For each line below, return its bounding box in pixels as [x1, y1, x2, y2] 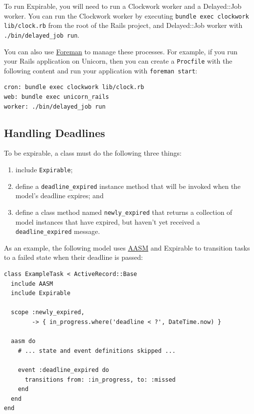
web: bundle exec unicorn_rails [4, 93, 109, 101]
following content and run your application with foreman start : [4, 65, 198, 75]
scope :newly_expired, [11, 309, 85, 316]
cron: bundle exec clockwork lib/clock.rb [4, 84, 144, 91]
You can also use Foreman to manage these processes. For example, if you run [4, 46, 238, 56]
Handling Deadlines [4, 125, 105, 140]
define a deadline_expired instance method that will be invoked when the [15, 181, 241, 191]
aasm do [11, 338, 36, 345]
